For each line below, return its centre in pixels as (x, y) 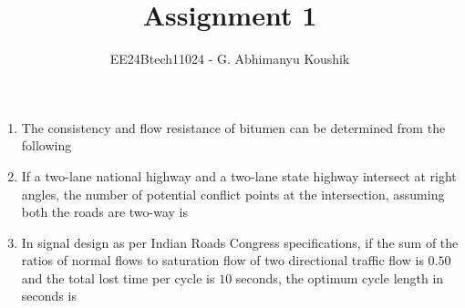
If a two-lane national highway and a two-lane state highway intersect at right (239, 175)
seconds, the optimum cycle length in (340, 277)
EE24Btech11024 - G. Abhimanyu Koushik (230, 59)
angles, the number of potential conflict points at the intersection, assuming (233, 194)
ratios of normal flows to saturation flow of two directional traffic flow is (222, 260)
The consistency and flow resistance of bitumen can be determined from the (233, 127)
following (46, 145)
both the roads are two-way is (105, 212)
